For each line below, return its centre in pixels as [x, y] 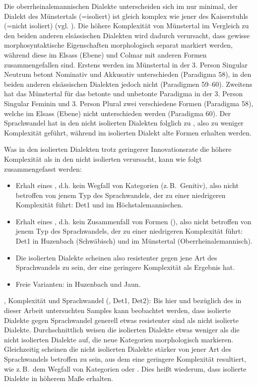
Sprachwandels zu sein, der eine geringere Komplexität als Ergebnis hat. [125, 267]
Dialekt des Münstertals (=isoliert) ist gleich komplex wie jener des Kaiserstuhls [126, 16]
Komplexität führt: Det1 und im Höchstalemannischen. [99, 205]
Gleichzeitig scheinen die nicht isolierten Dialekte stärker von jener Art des [118, 349]
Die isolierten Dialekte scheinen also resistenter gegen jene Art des [116, 257]
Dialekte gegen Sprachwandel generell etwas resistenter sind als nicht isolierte [121, 320]
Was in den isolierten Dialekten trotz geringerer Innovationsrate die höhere [118, 149]
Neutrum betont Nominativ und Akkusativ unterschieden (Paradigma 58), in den [128, 74]
